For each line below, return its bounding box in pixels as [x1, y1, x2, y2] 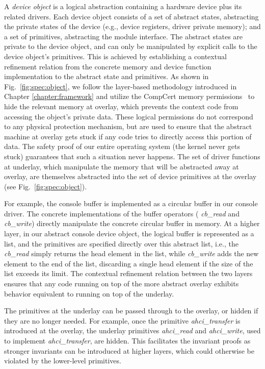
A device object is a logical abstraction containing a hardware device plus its [4, 1, 242, 11]
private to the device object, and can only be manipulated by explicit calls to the [4, 41, 257, 52]
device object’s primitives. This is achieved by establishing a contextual [4, 51, 227, 61]
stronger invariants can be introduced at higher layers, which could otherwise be [4, 345, 254, 356]
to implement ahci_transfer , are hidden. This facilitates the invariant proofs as [4, 335, 251, 346]
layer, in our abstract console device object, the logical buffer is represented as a [4, 228, 254, 239]
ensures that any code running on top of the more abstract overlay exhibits [4, 278, 239, 289]
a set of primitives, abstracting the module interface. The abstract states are [4, 31, 243, 41]
